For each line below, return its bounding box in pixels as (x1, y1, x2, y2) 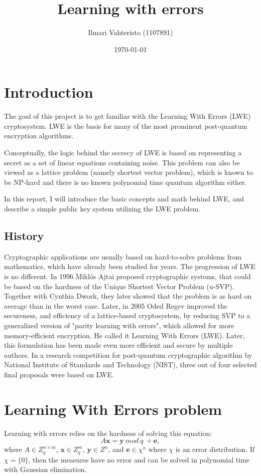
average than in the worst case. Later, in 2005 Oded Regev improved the (4, 300, 227, 311)
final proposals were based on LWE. (4, 369, 114, 379)
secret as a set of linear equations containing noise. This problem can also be (4, 157, 240, 167)
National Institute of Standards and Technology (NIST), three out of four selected (4, 359, 257, 370)
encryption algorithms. (4, 130, 74, 141)
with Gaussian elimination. (4, 464, 87, 474)
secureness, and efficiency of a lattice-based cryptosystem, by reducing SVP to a (4, 310, 250, 321)
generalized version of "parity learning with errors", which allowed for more (4, 320, 234, 330)
